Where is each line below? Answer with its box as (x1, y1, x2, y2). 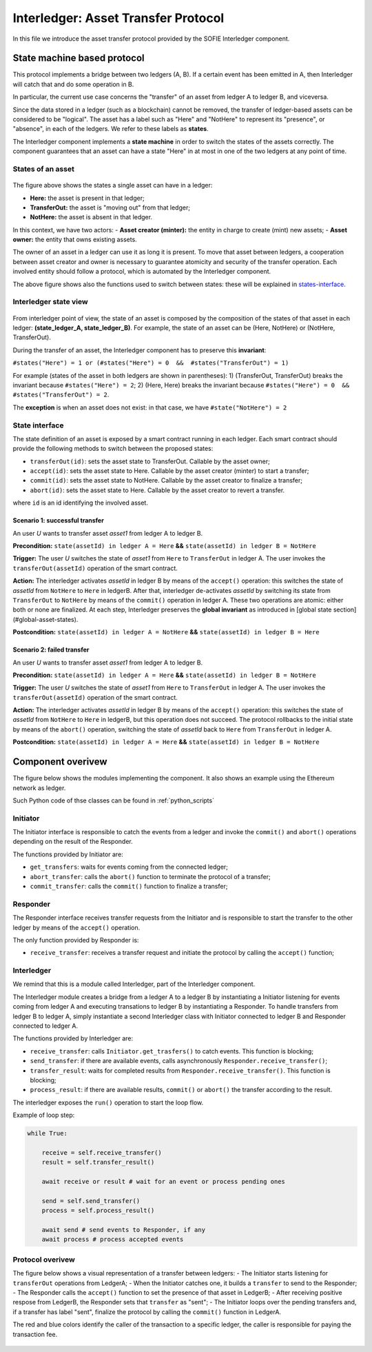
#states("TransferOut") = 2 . (12, 390, 110, 399)
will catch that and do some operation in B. (12, 80, 134, 88)
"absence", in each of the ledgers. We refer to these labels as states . (12, 125, 209, 133)
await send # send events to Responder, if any (41, 1226, 206, 1234)
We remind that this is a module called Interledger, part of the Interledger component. (12, 980, 256, 989)
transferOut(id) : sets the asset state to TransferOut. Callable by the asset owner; (30, 457, 270, 465)
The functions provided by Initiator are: (12, 850, 123, 858)
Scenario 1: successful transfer (12, 516, 105, 525)
